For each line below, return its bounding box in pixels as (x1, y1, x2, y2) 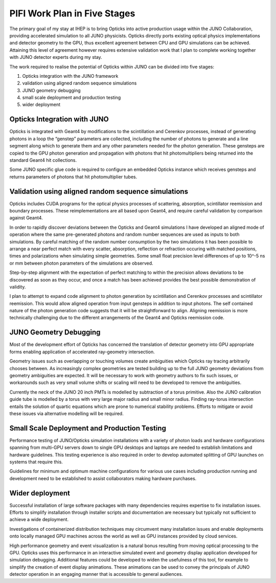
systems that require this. (9, 459, 63, 465)
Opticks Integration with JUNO (9, 115, 109, 124)
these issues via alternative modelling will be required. (9, 410, 124, 417)
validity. (9, 284, 26, 290)
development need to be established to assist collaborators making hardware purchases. (9, 475, 197, 481)
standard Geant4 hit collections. (9, 157, 77, 163)
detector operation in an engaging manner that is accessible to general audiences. (9, 571, 183, 577)
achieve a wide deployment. (9, 516, 69, 523)
